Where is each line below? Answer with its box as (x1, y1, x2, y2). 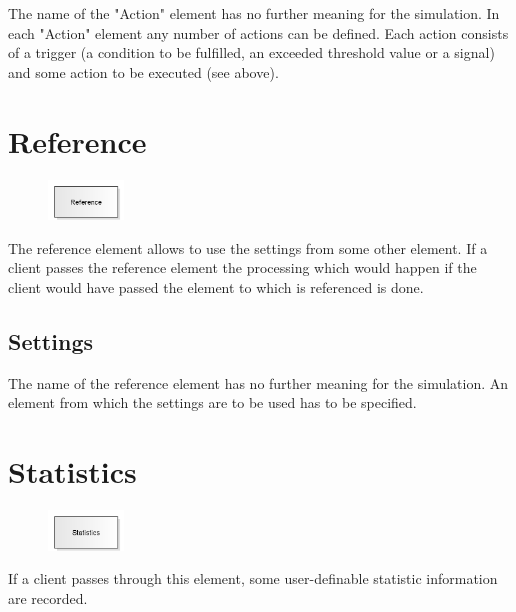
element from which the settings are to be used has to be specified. (8, 392, 417, 413)
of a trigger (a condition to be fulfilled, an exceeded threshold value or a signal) (8, 42, 495, 63)
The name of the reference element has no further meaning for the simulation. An (8, 372, 509, 393)
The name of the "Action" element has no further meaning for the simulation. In (8, 3, 500, 23)
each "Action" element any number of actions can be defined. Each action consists (8, 22, 509, 43)
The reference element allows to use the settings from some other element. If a (8, 237, 488, 258)
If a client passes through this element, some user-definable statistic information (8, 568, 498, 589)
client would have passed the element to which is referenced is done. (8, 276, 424, 297)
